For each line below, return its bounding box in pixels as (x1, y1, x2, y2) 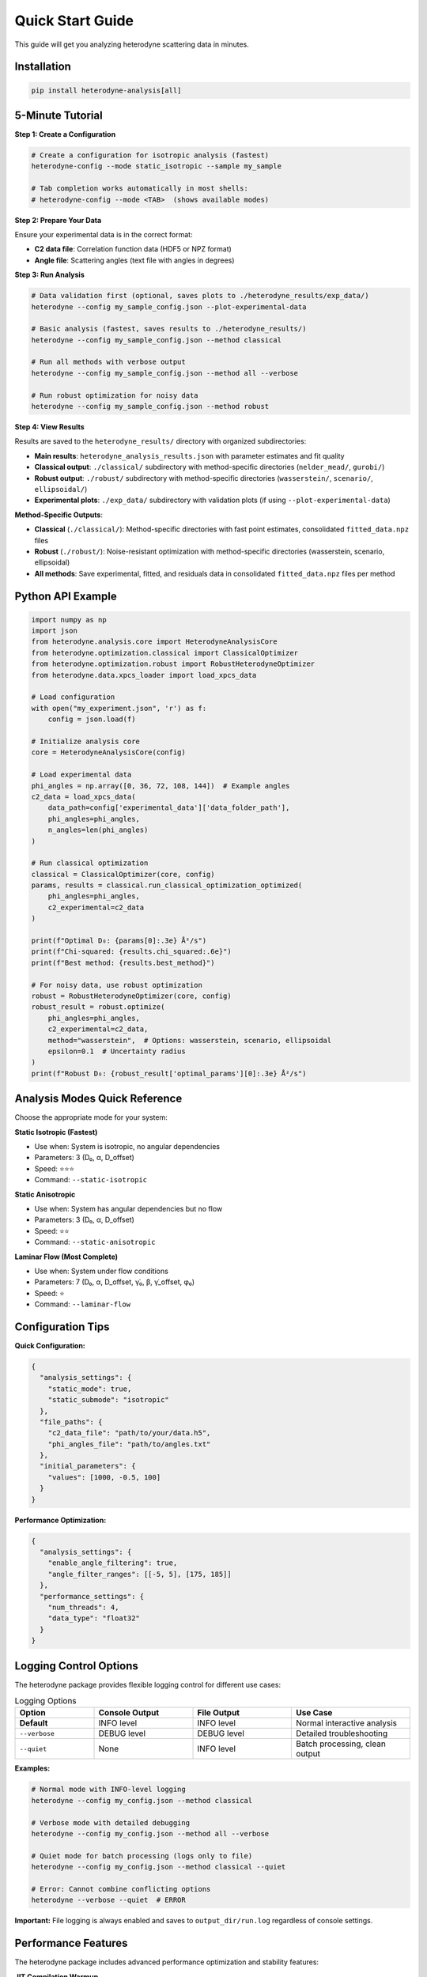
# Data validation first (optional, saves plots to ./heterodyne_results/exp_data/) (31, 291, 369, 301)
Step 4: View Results (14, 422, 85, 432)
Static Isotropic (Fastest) (14, 1127, 98, 1136)
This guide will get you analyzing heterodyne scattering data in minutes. (14, 40, 249, 49)
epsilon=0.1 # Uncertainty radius (47, 1046, 186, 1056)
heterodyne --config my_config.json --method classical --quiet (31, 1862, 286, 1872)
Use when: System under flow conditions (34, 1266, 169, 1276)
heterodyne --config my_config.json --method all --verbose (31, 1829, 270, 1838)
